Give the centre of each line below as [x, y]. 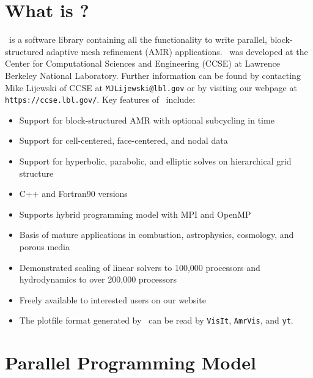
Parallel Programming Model [131, 362]
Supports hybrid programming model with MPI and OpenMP [135, 214]
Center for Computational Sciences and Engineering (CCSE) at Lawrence [142, 63]
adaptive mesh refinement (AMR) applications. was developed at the [177, 51]
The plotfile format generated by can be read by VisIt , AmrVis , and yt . [156, 320]
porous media [44, 246]
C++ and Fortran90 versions [73, 194]
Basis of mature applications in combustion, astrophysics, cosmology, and [156, 235]
